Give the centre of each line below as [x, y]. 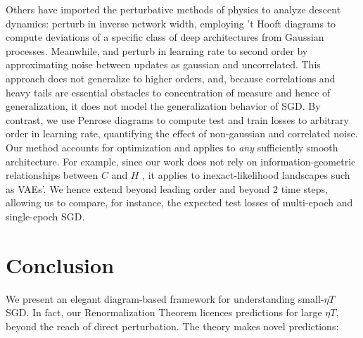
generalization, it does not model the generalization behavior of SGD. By [163, 106]
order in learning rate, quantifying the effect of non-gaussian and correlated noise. [182, 133]
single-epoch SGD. [45, 216]
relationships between [52, 175]
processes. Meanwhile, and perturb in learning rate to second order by [157, 50]
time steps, [304, 188]
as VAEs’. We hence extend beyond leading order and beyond [138, 188]
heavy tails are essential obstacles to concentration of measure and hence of [168, 92]
